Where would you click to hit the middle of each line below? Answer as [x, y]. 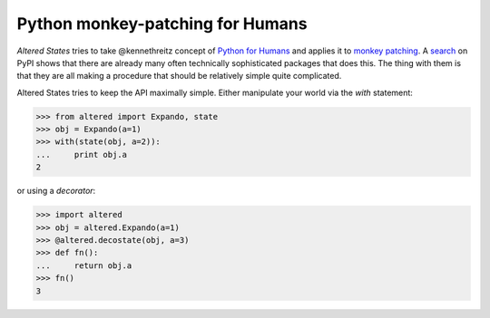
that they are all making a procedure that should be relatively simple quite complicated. [179, 76]
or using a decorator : [56, 191]
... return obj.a [84, 265]
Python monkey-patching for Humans [162, 24]
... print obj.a [81, 154]
